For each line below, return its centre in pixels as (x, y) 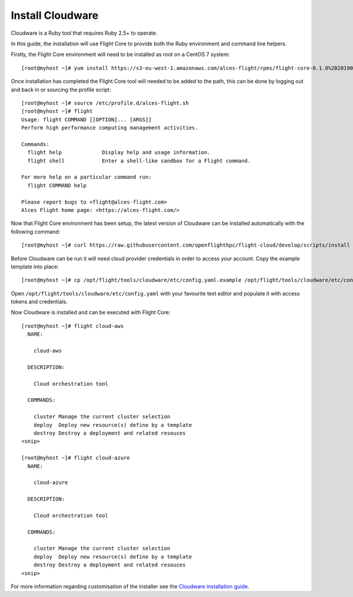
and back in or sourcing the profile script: (61, 89)
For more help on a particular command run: (87, 177)
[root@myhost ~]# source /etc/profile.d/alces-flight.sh (105, 103)
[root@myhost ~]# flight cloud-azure (76, 458)
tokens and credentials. (39, 302)
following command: (36, 231)
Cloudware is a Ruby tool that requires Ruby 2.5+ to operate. (84, 33)
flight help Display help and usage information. (119, 152)
